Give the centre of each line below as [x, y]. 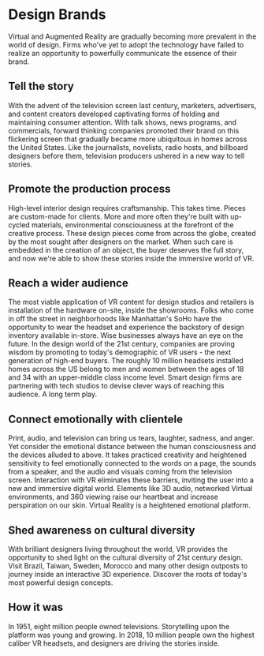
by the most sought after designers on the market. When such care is [121, 242]
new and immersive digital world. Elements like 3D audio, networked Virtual [130, 489]
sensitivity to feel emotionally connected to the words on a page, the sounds [132, 463]
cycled [19, 225]
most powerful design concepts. [61, 583]
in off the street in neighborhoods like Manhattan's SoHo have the [115, 319]
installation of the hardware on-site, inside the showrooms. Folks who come [131, 310]
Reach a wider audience [68, 283]
